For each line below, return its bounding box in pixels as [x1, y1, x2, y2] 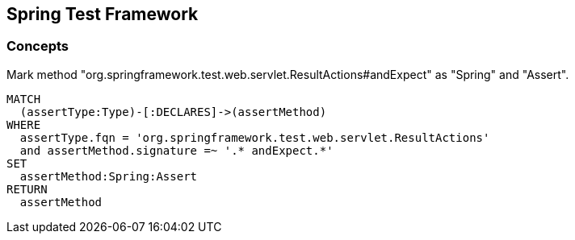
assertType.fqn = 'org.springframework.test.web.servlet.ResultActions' [19, 130, 490, 144]
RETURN [6, 182, 48, 196]
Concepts [6, 38, 69, 55]
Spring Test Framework [6, 4, 199, 24]
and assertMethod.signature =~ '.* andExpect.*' [19, 143, 334, 157]
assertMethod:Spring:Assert [19, 169, 198, 183]
